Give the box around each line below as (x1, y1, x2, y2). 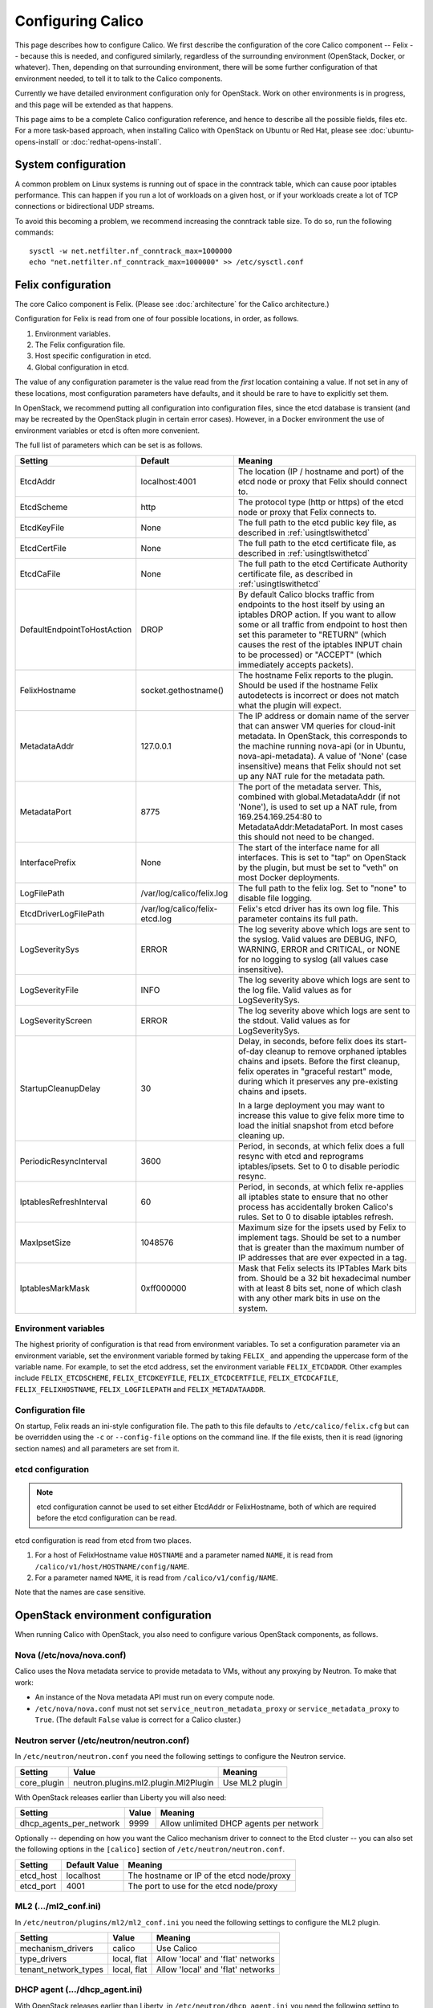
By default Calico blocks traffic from (237, 589, 374, 600)
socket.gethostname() (140, 684, 225, 696)
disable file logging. (237, 892, 313, 904)
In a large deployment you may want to (237, 1100, 385, 1111)
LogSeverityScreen (19, 1014, 92, 1026)
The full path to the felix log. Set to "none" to (237, 882, 407, 893)
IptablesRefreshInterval (19, 1196, 108, 1207)
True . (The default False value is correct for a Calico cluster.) (34, 1715, 241, 1724)
